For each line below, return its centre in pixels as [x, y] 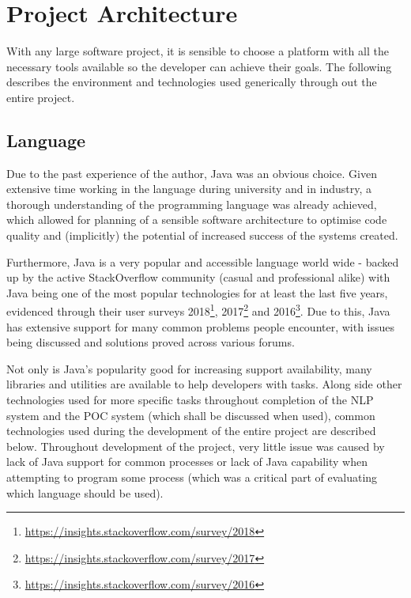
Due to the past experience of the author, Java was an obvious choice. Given [192, 173]
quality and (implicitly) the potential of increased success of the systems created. [202, 235]
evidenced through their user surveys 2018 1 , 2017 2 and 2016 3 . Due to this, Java [198, 310]
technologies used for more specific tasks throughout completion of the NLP [190, 400]
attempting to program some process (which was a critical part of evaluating [192, 477]
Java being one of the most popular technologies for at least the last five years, [197, 292]
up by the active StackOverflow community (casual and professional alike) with [198, 277]
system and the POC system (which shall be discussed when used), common [191, 415]
